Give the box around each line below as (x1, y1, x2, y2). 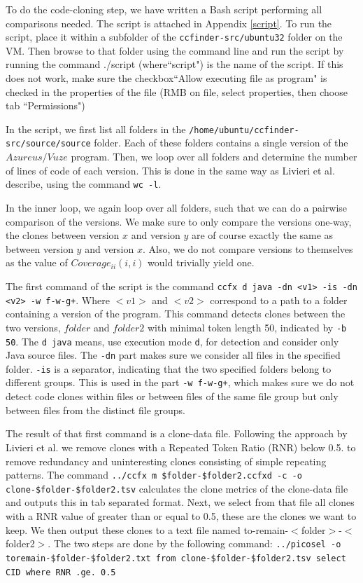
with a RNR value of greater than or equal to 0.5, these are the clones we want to (6, 509, 357, 523)
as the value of (6, 255, 68, 270)
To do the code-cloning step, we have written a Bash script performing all (6, 2, 322, 16)
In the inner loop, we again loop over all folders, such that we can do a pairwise (6, 200, 348, 214)
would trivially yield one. (148, 255, 255, 270)
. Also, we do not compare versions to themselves (142, 241, 353, 256)
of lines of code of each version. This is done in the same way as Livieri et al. (6, 163, 335, 177)
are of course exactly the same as (192, 228, 334, 242)
